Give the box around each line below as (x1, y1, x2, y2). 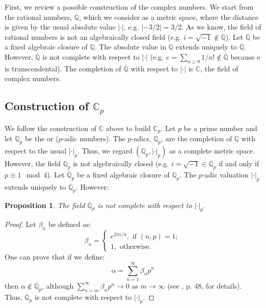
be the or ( (24, 133, 59, 144)
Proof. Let (5, 219, 36, 229)
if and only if (219, 158, 259, 169)
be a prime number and (183, 122, 257, 133)
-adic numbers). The (62, 133, 125, 144)
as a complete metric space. (169, 145, 255, 156)
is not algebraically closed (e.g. (73, 158, 169, 169)
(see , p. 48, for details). (167, 280, 242, 291)
